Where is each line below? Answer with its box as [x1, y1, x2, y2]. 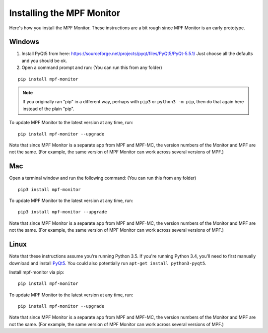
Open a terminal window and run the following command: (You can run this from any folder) [9, 175, 197, 181]
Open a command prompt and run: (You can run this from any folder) [21, 65, 162, 70]
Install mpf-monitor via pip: [9, 269, 65, 275]
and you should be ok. [21, 58, 67, 64]
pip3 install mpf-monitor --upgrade [18, 209, 107, 215]
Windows [9, 38, 39, 46]
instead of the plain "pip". [22, 106, 74, 112]
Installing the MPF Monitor [9, 7, 121, 18]
